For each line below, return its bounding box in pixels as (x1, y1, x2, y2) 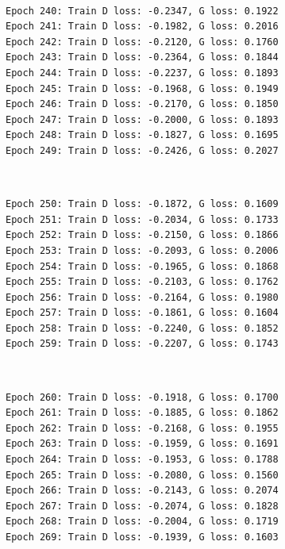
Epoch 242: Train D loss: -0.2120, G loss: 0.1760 (6, 36, 279, 48)
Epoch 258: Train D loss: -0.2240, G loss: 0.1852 (6, 322, 279, 334)
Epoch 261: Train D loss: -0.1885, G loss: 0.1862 (6, 407, 279, 419)
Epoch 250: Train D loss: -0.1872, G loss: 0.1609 (6, 198, 279, 210)
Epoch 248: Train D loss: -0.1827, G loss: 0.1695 (6, 129, 279, 141)
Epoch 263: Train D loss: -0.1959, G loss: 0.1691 (6, 438, 279, 450)
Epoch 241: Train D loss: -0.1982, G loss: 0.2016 (6, 21, 279, 33)
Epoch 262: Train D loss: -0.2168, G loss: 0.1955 (6, 422, 279, 434)
